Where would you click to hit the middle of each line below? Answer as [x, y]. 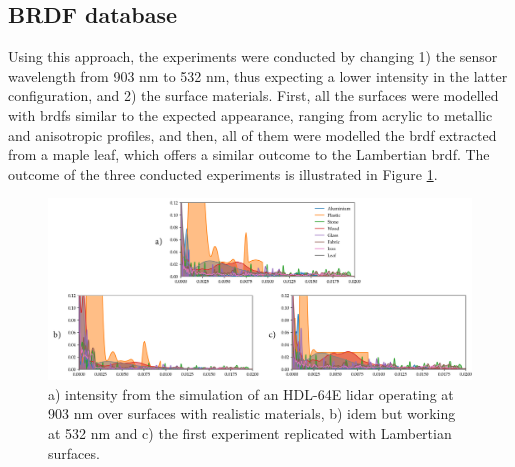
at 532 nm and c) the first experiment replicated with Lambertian [250, 432]
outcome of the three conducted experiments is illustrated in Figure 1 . [223, 173]
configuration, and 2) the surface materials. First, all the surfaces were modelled [253, 95]
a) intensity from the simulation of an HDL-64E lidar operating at [251, 393]
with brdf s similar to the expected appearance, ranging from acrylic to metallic [250, 114]
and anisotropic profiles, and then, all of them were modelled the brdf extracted [252, 134]
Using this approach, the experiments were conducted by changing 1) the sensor [253, 56]
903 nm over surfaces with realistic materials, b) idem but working [252, 413]
